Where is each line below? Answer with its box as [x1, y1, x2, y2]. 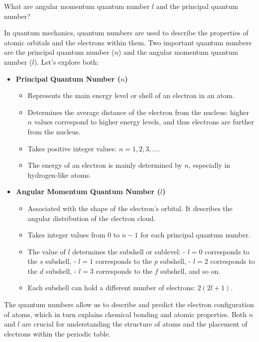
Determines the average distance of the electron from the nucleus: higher [27, 107, 249, 117]
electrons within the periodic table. [4, 328, 111, 339]
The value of [27, 246, 66, 256]
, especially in [188, 160, 231, 170]
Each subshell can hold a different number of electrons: [27, 282, 195, 293]
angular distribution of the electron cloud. [27, 213, 156, 223]
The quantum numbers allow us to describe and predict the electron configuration [4, 299, 254, 310]
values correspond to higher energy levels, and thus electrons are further [34, 116, 254, 127]
